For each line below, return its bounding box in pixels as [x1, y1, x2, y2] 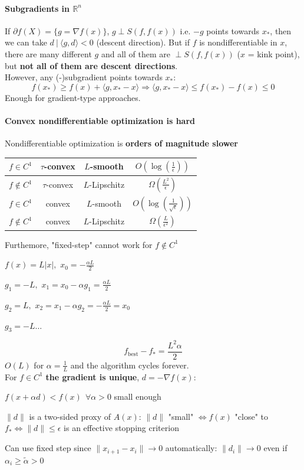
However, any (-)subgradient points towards [5, 71, 163, 83]
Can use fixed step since [5, 442, 91, 454]
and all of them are [101, 47, 170, 60]
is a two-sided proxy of [29, 410, 111, 422]
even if [263, 442, 288, 454]
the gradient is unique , [45, 370, 140, 383]
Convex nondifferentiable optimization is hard [5, 114, 196, 126]
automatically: [165, 442, 217, 454]
